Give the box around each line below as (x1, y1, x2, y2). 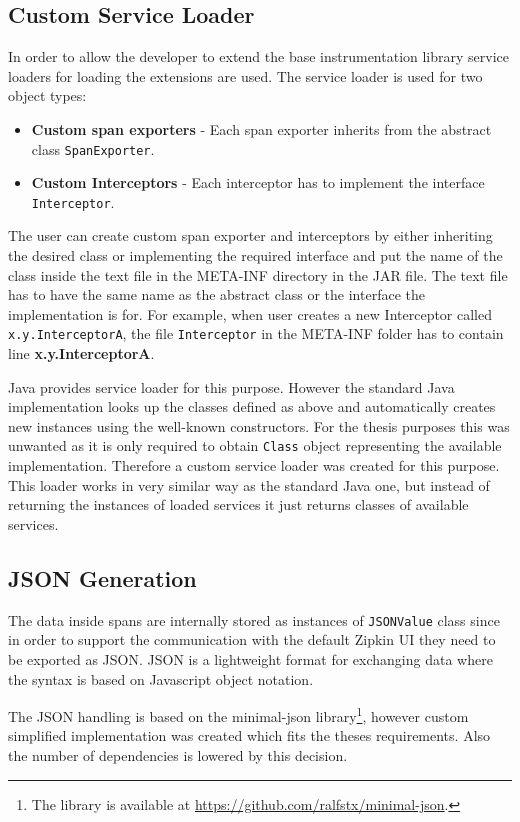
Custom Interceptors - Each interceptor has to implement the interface (31, 172, 485, 193)
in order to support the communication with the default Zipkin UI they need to (8, 629, 496, 650)
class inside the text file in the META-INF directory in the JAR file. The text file (8, 264, 508, 285)
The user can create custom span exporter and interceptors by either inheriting (8, 225, 493, 246)
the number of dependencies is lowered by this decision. (8, 745, 348, 765)
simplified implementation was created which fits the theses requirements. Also (8, 725, 491, 746)
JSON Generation (8, 562, 197, 593)
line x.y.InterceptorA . (8, 343, 155, 364)
